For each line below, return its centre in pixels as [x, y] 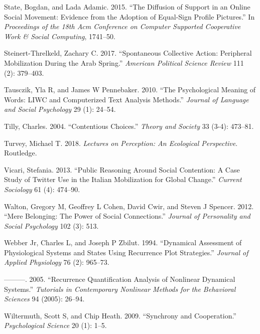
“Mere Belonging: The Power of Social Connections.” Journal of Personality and [127, 216]
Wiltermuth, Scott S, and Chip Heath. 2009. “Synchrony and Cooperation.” [120, 315]
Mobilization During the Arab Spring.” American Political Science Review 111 [124, 62]
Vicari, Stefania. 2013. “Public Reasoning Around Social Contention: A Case [122, 169]
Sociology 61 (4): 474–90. [42, 189]
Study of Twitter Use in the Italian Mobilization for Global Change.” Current [123, 179]
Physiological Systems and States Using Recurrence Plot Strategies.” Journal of [126, 252]
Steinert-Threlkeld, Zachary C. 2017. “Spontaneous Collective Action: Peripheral [128, 53]
